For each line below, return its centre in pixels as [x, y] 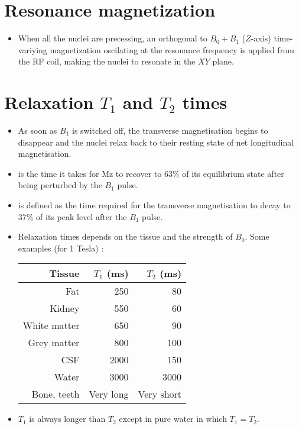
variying [32, 49]
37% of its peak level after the [72, 216]
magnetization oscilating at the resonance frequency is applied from [172, 49]
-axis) [261, 38]
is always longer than [67, 419]
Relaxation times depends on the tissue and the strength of [125, 236]
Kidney [65, 308]
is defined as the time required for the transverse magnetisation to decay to [154, 205]
